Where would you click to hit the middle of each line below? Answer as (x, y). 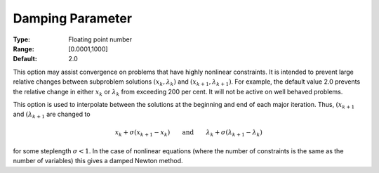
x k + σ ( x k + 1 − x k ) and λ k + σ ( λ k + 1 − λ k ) (188, 134)
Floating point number (100, 39)
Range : (24, 49)
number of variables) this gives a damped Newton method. (98, 161)
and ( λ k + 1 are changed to (52, 115)
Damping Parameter (73, 18)
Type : (22, 39)
